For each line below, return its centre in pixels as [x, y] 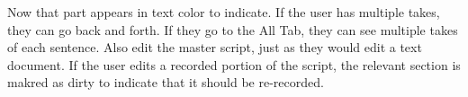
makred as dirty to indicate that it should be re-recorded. [166, 82]
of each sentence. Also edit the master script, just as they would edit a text [215, 47]
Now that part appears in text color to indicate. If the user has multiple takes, [224, 12]
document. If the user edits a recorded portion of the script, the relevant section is [234, 64]
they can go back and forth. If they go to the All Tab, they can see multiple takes [233, 29]
